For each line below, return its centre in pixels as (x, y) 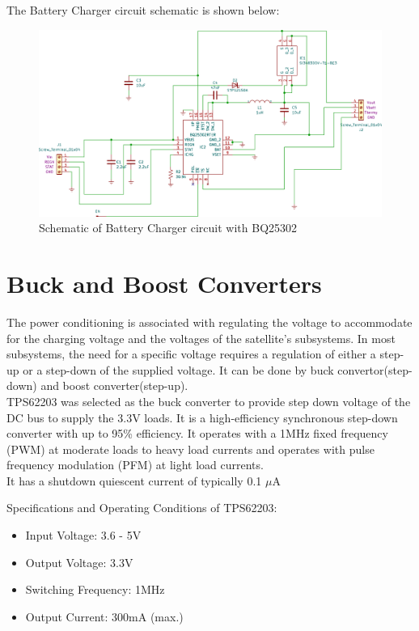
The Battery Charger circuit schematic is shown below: (143, 10)
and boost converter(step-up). (114, 385)
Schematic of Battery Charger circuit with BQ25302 (168, 228)
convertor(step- (375, 369)
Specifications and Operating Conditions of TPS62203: (142, 508)
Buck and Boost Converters (164, 284)
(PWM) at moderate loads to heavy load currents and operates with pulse (190, 449)
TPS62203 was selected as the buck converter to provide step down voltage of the (209, 401)
